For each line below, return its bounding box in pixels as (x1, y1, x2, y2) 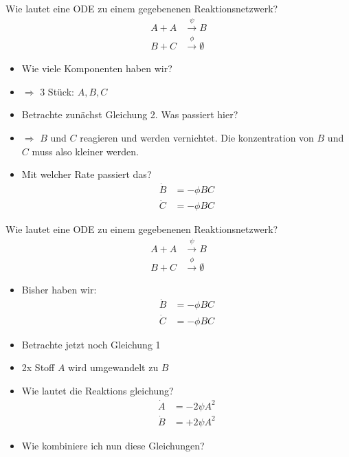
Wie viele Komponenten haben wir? (21, 61, 172, 76)
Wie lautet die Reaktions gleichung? (21, 383, 174, 397)
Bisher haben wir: (21, 282, 97, 296)
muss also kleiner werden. (32, 144, 139, 158)
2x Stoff (21, 360, 55, 375)
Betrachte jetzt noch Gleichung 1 (21, 337, 161, 351)
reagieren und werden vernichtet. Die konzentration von (80, 131, 314, 145)
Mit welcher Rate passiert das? (21, 167, 152, 181)
